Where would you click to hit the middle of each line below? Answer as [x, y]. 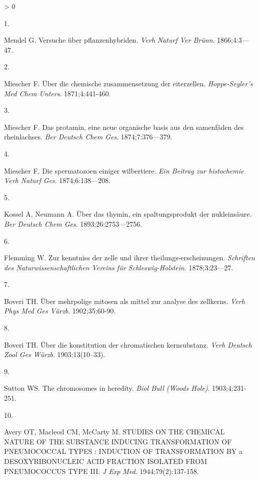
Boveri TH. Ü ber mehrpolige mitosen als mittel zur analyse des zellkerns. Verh [124, 301]
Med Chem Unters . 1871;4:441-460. [57, 93]
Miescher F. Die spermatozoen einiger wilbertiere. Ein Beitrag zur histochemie [124, 170]
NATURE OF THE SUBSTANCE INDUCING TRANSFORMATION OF [118, 441]
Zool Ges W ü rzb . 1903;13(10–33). [55, 354]
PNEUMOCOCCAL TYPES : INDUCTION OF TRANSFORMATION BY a [123, 451]
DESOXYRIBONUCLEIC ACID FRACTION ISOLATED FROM [105, 461]
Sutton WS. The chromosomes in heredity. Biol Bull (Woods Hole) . [107, 388]
